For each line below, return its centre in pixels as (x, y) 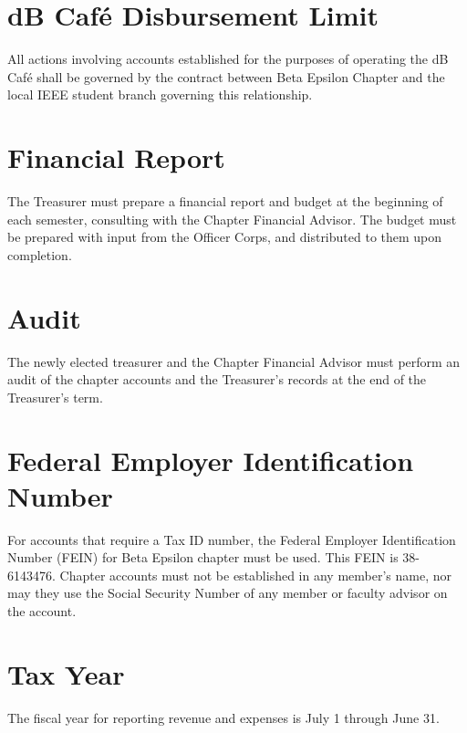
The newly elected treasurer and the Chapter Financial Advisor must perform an (234, 361)
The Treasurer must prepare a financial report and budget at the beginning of (225, 201)
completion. (40, 254)
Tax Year (66, 673)
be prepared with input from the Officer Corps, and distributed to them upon (225, 237)
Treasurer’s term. (55, 397)
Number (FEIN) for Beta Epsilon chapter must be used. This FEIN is (203, 557)
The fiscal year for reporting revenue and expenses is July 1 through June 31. (223, 717)
